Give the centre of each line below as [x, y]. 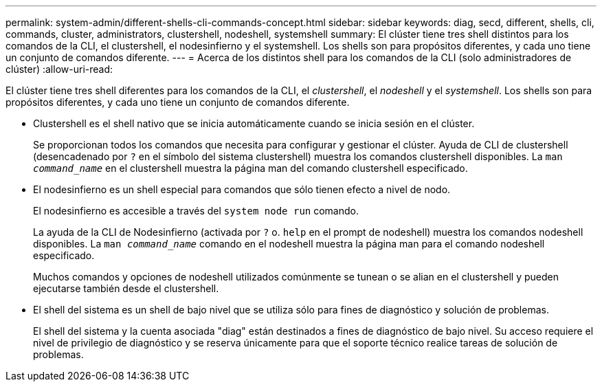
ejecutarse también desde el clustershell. [126, 288]
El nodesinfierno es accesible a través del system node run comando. [196, 211]
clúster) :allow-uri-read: [59, 69]
